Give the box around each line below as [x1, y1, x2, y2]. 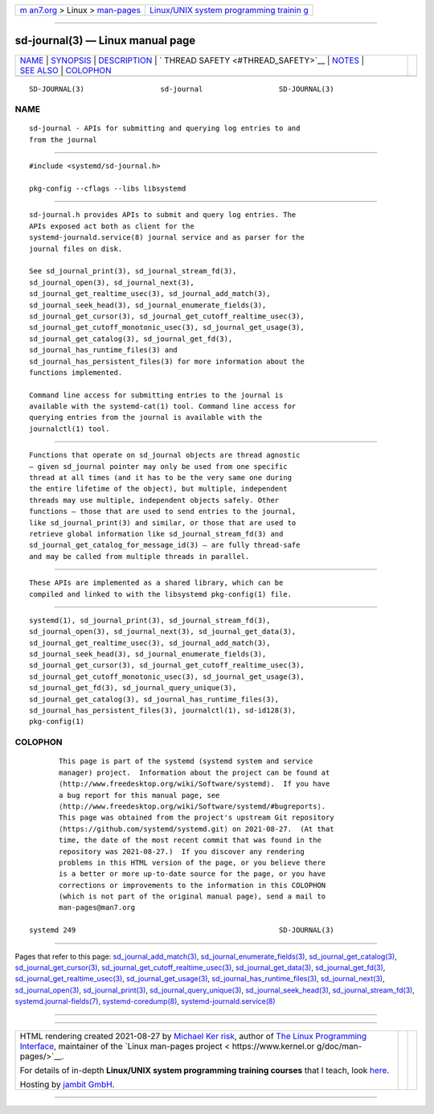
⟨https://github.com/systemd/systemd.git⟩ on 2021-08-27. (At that [59, 824, 334, 833]
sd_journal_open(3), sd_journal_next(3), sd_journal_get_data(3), [29, 627, 297, 636]
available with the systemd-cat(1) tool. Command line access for [29, 402, 297, 411]
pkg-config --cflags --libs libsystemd [29, 184, 186, 193]
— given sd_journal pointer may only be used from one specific [29, 462, 289, 471]
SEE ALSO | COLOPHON [19, 64, 112, 76]
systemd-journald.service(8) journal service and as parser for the [29, 233, 305, 242]
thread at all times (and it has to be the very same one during [29, 473, 293, 483]
